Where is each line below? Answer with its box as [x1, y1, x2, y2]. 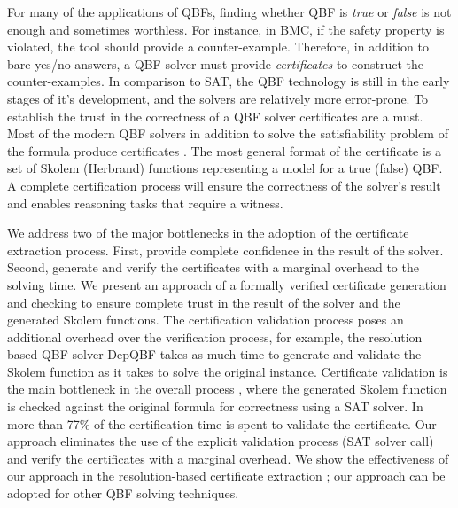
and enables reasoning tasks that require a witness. [7, 193, 283, 212]
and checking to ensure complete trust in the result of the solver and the [7, 293, 400, 311]
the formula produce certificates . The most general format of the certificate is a [7, 141, 442, 160]
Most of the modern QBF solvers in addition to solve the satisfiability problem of [7, 124, 448, 143]
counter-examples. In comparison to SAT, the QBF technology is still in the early [7, 72, 450, 90]
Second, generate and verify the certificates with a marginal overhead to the [7, 258, 419, 277]
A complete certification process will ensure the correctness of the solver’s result [7, 176, 441, 194]
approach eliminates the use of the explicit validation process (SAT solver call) [7, 432, 434, 450]
